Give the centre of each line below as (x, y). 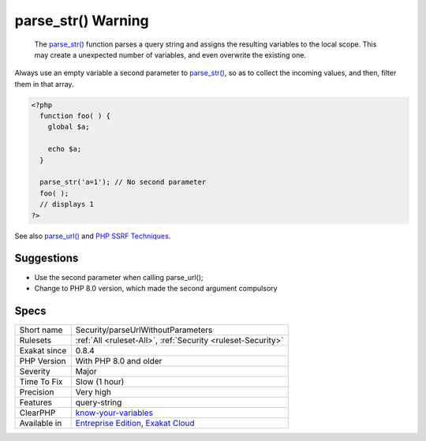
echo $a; (65, 149)
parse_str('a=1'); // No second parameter (123, 182)
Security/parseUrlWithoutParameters (144, 330)
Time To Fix (41, 381)
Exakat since (43, 350)
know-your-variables (114, 413)
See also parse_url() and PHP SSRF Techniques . (93, 236)
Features (36, 402)
